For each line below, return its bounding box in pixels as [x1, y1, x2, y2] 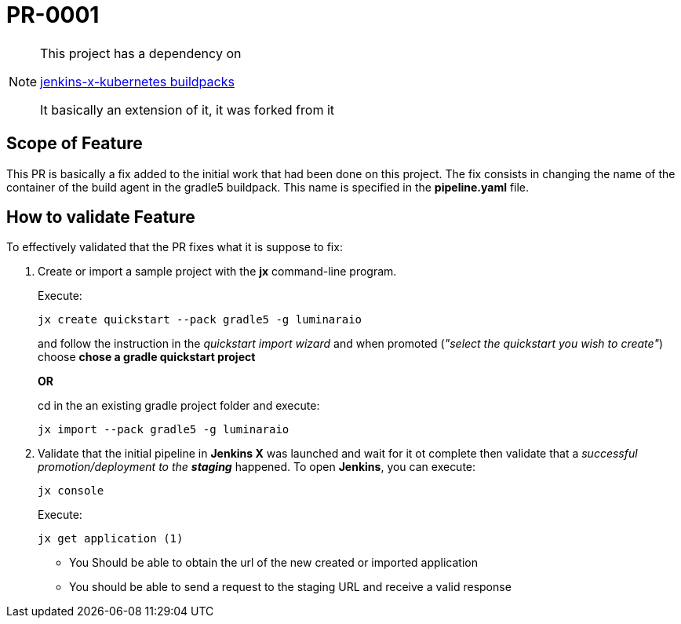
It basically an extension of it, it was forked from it [40, 101, 334, 118]
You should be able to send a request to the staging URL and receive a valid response [69, 580, 512, 594]
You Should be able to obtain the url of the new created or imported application [69, 556, 478, 570]
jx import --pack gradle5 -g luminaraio [38, 423, 290, 436]
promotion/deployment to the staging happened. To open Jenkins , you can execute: [38, 460, 476, 474]
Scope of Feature [6, 133, 143, 154]
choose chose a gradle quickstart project [38, 350, 256, 364]
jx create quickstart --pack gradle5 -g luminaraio [38, 313, 362, 327]
